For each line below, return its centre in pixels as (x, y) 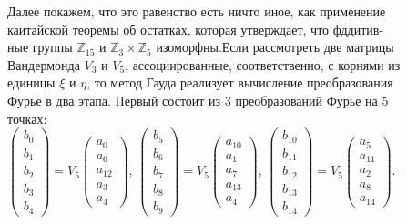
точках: (27, 118)
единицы (31, 82)
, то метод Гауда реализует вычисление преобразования (240, 82)
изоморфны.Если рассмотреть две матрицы (275, 47)
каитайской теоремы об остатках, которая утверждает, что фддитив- (196, 29)
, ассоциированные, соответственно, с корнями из (263, 64)
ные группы (40, 47)
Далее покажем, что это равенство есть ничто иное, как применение (197, 11)
